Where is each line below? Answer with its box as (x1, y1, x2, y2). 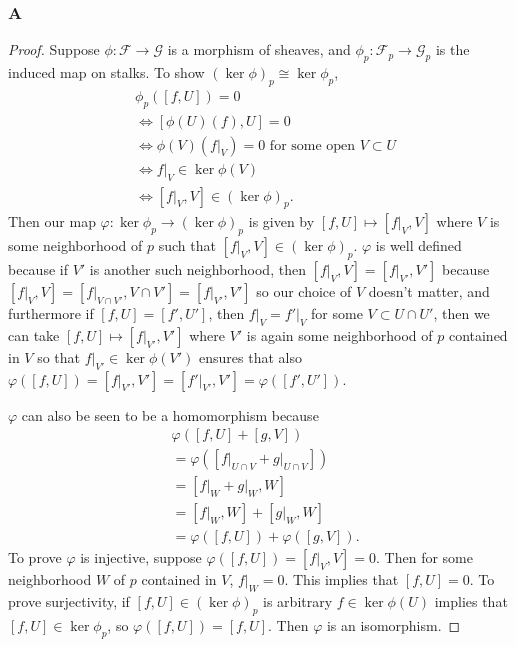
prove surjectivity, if (8, 591, 130, 612)
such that (158, 235, 216, 256)
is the (435, 39, 470, 60)
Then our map (8, 211, 96, 232)
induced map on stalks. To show (8, 62, 205, 83)
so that (37, 346, 81, 367)
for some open (269, 138, 356, 153)
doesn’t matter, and (368, 280, 490, 301)
